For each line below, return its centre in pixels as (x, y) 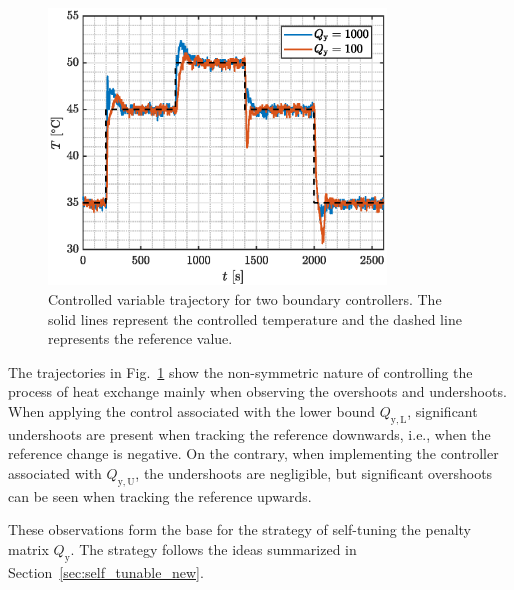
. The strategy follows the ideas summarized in (213, 548)
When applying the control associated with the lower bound (191, 410)
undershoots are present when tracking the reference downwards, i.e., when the (249, 433)
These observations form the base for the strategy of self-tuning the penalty (239, 529)
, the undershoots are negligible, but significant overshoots (314, 472)
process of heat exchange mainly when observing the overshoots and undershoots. (257, 391)
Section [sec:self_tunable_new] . (106, 571)
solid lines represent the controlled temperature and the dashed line (255, 318)
